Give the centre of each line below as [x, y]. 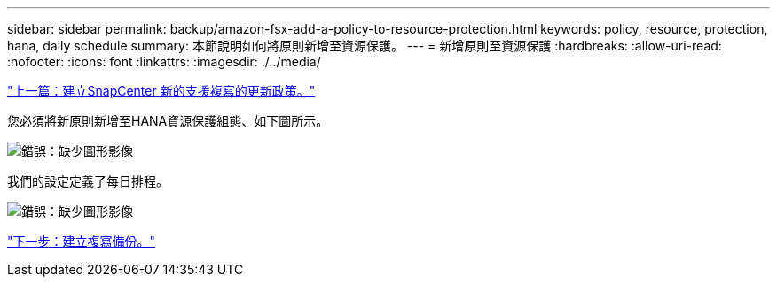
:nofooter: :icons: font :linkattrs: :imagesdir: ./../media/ [164, 61]
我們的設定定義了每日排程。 [88, 181]
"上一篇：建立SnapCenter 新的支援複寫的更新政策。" [161, 91]
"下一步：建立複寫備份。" [82, 241]
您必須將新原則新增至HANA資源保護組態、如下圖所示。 [168, 121]
